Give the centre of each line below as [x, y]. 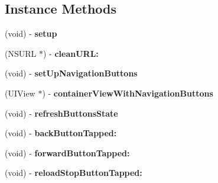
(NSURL [21, 53]
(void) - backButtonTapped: [61, 133]
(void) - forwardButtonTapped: [67, 152]
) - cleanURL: [71, 53]
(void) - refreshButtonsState [61, 113]
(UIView [20, 93]
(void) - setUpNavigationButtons [71, 73]
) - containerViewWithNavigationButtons [128, 93]
